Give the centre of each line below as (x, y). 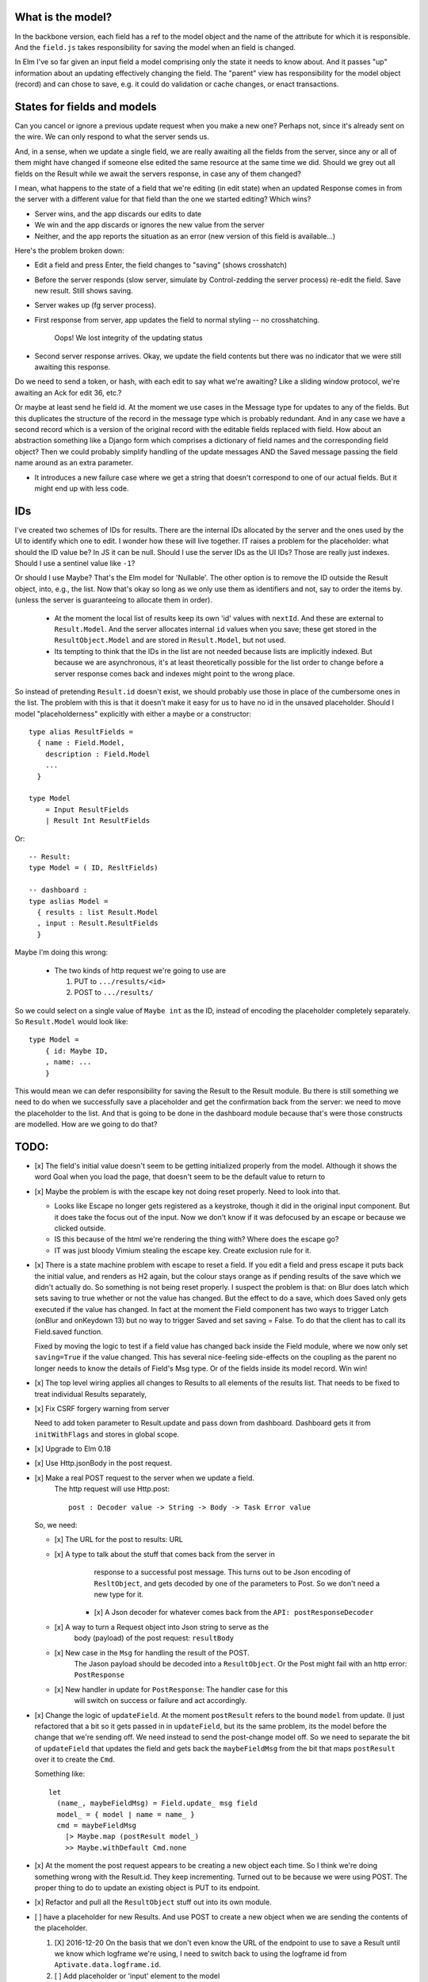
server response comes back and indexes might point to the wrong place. (174, 673)
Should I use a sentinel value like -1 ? (75, 563)
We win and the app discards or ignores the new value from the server (149, 225)
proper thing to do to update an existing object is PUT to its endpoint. (147, 1888)
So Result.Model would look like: (71, 1022)
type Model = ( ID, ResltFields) (94, 868)
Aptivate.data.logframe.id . (108, 1965)
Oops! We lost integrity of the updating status (128, 338)
